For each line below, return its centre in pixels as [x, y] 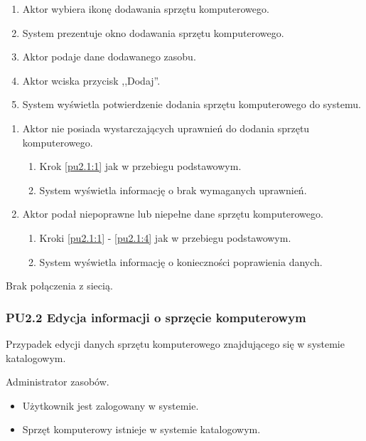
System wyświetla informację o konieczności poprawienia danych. [181, 261]
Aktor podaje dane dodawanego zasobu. [109, 57]
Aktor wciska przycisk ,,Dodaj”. [91, 80]
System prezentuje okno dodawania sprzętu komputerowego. [153, 32]
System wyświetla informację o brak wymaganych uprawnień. [173, 190]
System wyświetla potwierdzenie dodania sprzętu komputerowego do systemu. [192, 104]
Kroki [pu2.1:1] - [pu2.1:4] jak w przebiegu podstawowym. [165, 237]
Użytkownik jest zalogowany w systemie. [111, 405]
